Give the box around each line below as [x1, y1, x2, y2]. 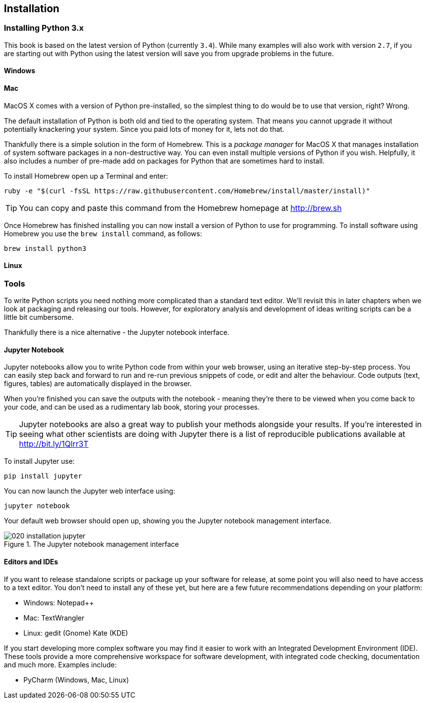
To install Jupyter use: [4, 457, 75, 466]
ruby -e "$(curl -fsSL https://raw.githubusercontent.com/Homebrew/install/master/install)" [4, 186, 370, 195]
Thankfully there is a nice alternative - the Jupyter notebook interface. [4, 328, 229, 337]
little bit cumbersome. [4, 313, 74, 322]
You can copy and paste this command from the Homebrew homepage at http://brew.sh [19, 203, 342, 213]
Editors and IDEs [4, 558, 58, 566]
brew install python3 [4, 244, 86, 252]
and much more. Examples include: [4, 660, 117, 669]
